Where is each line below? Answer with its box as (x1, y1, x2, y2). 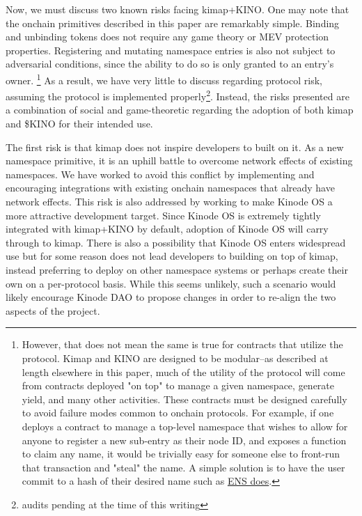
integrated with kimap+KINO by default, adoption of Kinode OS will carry (6, 221, 329, 236)
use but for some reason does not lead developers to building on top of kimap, (6, 249, 338, 263)
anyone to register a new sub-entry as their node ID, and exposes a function (22, 432, 347, 447)
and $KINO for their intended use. (6, 116, 153, 131)
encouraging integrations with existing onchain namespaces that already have (6, 180, 335, 195)
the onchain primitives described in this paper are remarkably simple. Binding (6, 15, 340, 30)
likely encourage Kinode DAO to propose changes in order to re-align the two (6, 290, 336, 304)
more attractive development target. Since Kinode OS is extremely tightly (6, 208, 321, 222)
